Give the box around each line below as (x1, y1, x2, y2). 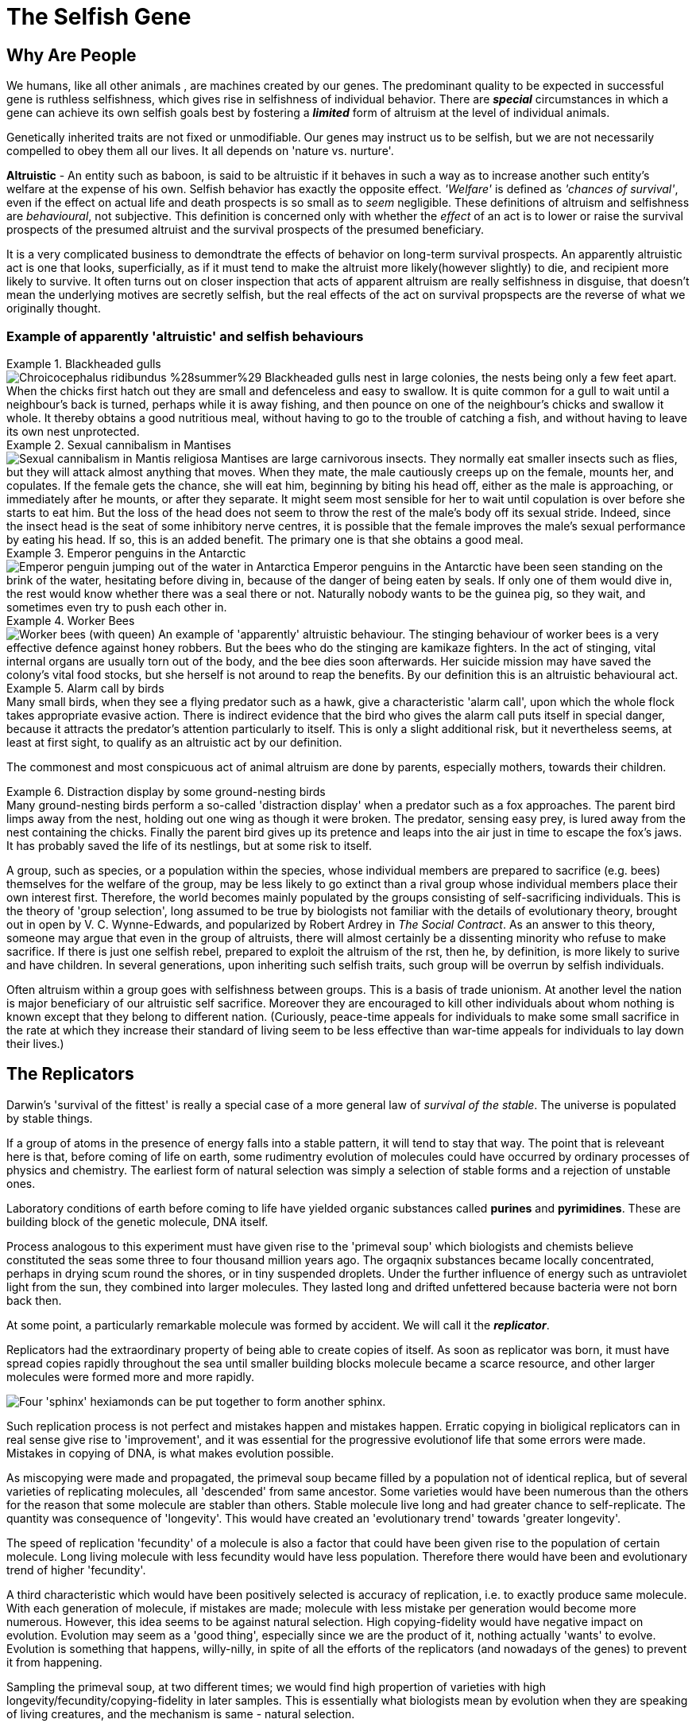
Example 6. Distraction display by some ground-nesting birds (6, 784, 326, 798)
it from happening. (6, 1655, 102, 1669)
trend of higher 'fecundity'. (6, 1562, 146, 1577)
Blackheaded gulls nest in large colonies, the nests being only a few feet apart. (265, 370, 677, 384)
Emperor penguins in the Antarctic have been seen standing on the (313, 559, 663, 573)
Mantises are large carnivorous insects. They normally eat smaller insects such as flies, (221, 451, 678, 465)
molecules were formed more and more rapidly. (6, 1369, 255, 1384)
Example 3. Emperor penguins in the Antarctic (6, 545, 246, 560)
